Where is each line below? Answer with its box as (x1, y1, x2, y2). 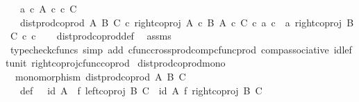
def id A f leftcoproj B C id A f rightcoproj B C (19, 83, 262, 97)
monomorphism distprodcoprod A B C (15, 69, 186, 83)
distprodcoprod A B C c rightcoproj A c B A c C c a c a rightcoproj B (19, 15, 354, 29)
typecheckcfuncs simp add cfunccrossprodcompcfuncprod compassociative (10, 42, 329, 56)
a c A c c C (19, 1, 77, 15)
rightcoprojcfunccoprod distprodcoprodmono (31, 56, 226, 70)
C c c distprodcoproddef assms (10, 28, 172, 43)
